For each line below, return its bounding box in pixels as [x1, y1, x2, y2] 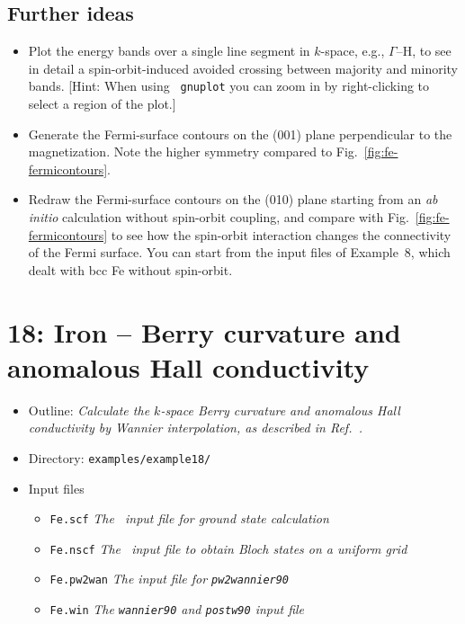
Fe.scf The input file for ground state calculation [49, 509, 329, 528]
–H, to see [396, 41, 452, 60]
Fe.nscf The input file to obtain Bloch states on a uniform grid [49, 539, 407, 557]
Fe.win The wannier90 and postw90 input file [49, 600, 305, 619]
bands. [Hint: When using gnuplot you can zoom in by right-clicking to [28, 76, 430, 95]
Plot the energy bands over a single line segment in [28, 41, 310, 60]
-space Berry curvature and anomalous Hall [160, 400, 400, 419]
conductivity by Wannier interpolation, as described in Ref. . [28, 418, 362, 437]
